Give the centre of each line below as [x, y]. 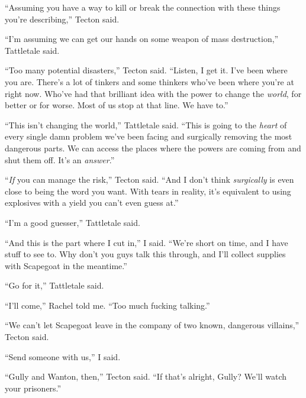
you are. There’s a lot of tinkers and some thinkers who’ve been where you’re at [149, 81]
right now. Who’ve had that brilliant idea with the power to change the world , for [153, 93]
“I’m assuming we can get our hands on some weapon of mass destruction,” [142, 39]
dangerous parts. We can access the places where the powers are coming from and [153, 148]
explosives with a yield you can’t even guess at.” [92, 203]
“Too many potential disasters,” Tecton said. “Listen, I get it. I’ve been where [146, 70]
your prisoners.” [33, 388]
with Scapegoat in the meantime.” [66, 265]
